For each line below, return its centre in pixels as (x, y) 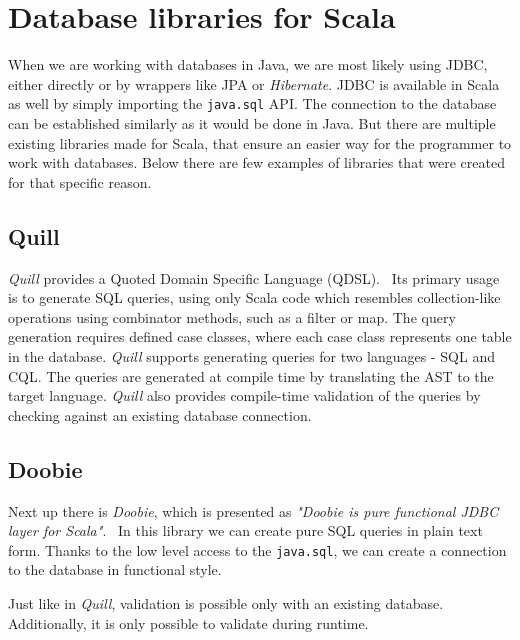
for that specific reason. (80, 181)
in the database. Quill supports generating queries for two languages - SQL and (251, 355)
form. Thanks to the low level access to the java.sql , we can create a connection (257, 549)
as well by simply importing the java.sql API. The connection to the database (252, 103)
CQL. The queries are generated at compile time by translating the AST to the (251, 375)
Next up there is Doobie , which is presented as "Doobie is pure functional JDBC (253, 510)
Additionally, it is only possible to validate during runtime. (188, 622)
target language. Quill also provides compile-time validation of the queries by (244, 395)
